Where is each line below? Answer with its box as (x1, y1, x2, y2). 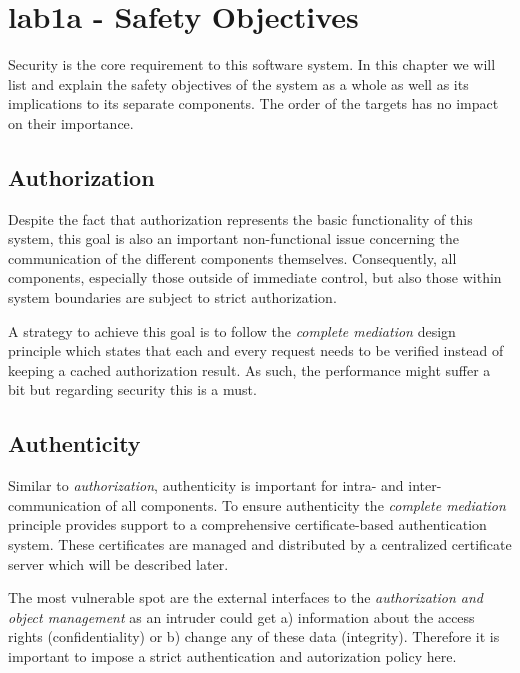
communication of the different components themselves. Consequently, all (8, 247, 457, 268)
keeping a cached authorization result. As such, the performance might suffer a (8, 359, 491, 380)
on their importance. (8, 112, 134, 133)
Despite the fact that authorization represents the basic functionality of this (8, 208, 473, 229)
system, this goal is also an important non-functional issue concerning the (8, 228, 459, 249)
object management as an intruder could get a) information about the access (8, 606, 475, 627)
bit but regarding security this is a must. (8, 379, 257, 400)
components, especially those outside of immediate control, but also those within (8, 267, 502, 288)
